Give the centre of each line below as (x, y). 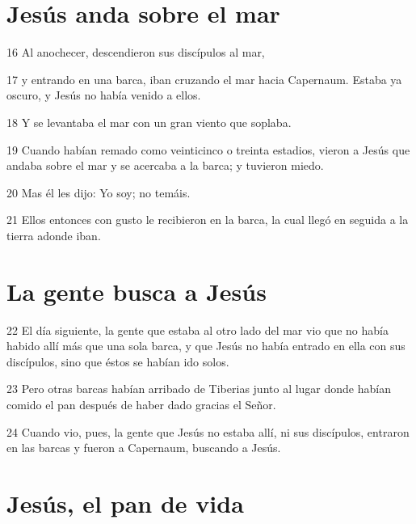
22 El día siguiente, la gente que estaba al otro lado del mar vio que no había (197, 330)
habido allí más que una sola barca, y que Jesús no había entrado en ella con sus (206, 346)
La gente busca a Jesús (137, 291)
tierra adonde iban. (54, 235)
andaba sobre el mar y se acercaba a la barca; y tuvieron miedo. (165, 165)
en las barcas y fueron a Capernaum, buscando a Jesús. (144, 448)
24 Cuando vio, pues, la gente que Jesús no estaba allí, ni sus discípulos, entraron (208, 431)
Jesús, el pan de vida (125, 503)
